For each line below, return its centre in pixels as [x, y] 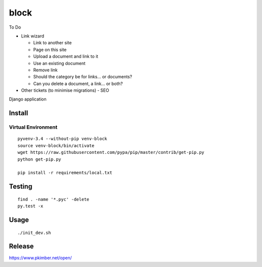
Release [21, 246]
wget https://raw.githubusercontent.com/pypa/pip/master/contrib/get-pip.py [111, 152]
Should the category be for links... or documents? [83, 77]
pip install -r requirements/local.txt [65, 173]
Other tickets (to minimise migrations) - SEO [65, 90]
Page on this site [50, 50]
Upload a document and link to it [66, 56]
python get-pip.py [40, 159]
